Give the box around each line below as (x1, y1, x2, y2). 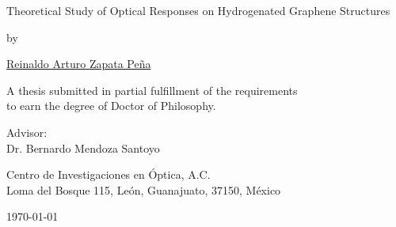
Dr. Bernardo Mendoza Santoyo (6, 139, 160, 156)
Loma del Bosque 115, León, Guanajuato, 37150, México (6, 181, 281, 198)
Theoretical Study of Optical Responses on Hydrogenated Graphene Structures (6, 2, 390, 18)
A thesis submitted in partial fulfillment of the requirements (6, 81, 298, 98)
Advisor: (6, 123, 48, 140)
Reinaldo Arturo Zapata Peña (6, 55, 151, 72)
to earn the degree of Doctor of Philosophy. (6, 97, 216, 114)
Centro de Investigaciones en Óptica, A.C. (6, 166, 211, 183)
